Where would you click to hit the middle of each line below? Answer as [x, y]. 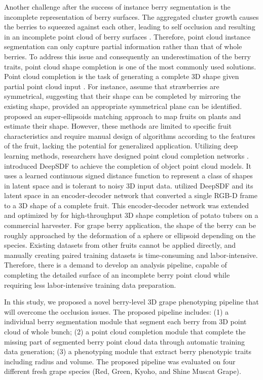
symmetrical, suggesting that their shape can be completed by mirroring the [122, 96]
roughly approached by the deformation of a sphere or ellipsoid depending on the [130, 235]
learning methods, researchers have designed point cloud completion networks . [126, 155]
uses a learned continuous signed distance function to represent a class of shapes [128, 176]
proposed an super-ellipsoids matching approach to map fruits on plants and [123, 116]
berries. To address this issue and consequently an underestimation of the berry [127, 56]
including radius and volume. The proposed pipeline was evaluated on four [120, 361]
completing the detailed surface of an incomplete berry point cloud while [117, 275]
